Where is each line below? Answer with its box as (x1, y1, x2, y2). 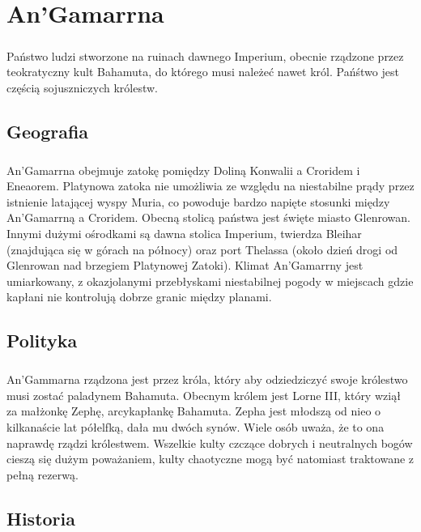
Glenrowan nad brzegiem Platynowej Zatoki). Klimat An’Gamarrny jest (6, 257, 364, 274)
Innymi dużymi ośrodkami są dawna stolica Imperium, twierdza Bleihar (6, 225, 362, 242)
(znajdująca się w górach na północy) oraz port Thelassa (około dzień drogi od (6, 240, 398, 257)
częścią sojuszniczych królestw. (6, 79, 158, 96)
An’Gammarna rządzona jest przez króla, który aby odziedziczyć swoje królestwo (6, 371, 408, 388)
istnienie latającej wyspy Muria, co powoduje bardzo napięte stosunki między (6, 193, 390, 210)
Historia (6, 505, 75, 530)
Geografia (6, 118, 89, 143)
